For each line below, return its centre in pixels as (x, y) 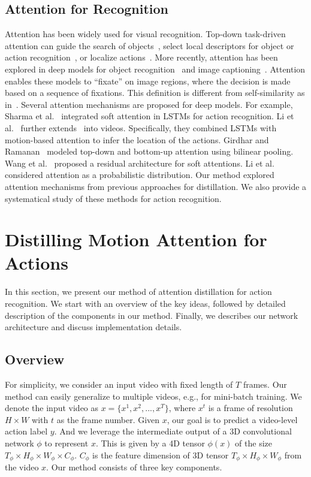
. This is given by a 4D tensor (150, 443)
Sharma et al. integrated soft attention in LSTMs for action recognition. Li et (150, 116)
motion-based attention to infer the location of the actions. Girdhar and (137, 139)
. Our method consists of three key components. (134, 467)
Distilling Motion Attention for (136, 239)
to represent (67, 443)
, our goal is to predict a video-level (232, 419)
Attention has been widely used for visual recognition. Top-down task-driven (145, 34)
